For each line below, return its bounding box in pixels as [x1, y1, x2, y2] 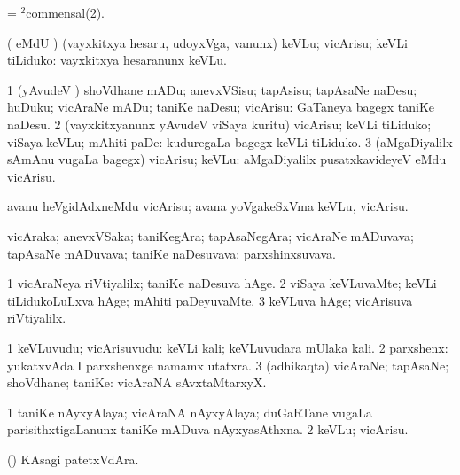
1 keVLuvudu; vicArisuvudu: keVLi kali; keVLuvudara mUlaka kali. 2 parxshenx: [7, 338, 448, 356]
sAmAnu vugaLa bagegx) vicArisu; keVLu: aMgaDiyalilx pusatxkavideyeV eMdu [7, 150, 447, 168]
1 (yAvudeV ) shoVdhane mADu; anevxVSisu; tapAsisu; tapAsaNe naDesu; [7, 80, 417, 98]
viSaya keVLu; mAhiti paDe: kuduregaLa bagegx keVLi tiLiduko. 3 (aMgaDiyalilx [7, 132, 453, 151]
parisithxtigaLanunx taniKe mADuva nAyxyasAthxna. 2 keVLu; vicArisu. [7, 420, 409, 439]
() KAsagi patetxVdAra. [7, 449, 139, 468]
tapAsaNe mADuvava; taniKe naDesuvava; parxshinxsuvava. [7, 244, 336, 262]
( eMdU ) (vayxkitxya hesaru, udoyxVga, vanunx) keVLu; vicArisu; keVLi [7, 33, 408, 51]
